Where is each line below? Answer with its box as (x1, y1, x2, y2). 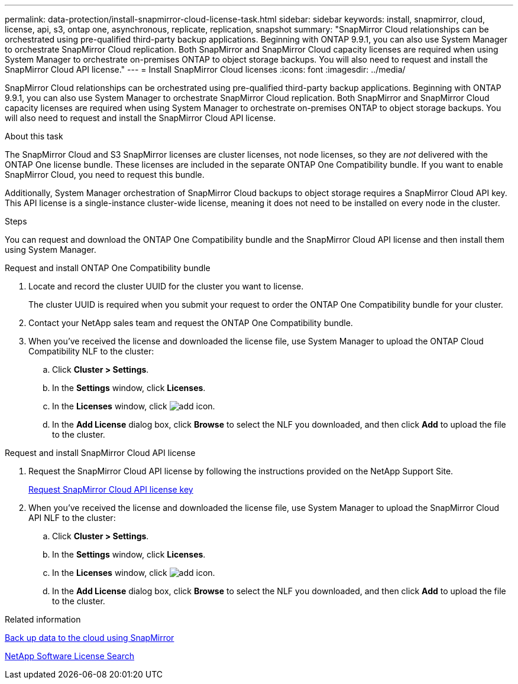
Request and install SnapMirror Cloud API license (5, 448, 196, 458)
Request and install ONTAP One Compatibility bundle (5, 263, 211, 273)
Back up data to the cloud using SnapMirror (5, 633, 174, 643)
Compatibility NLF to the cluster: (28, 346, 154, 356)
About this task (5, 131, 63, 141)
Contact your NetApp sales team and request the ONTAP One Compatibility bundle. (28, 318, 353, 328)
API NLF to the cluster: (28, 513, 116, 523)
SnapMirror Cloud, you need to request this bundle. (5, 170, 205, 180)
